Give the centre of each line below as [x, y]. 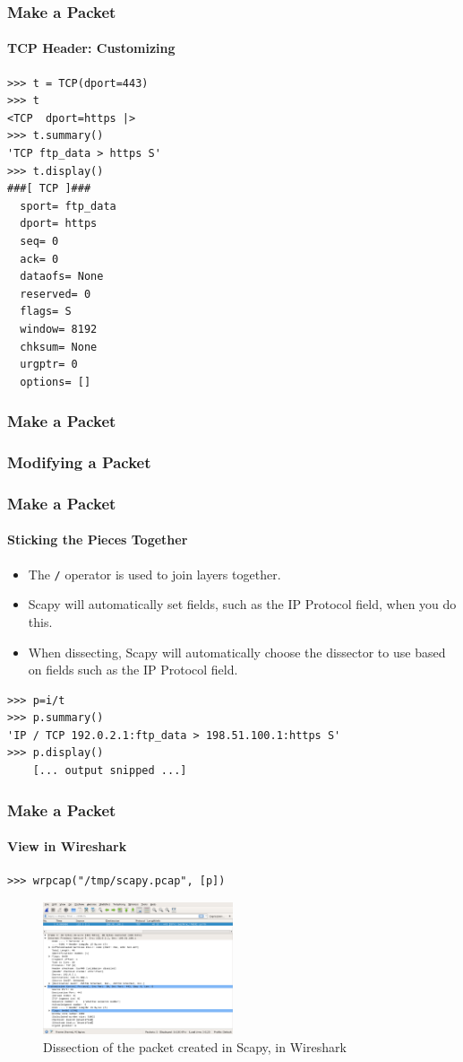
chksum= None [59, 347]
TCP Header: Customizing [91, 48]
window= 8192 [59, 329]
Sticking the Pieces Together [98, 540]
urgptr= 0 [49, 365]
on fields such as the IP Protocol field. [133, 670]
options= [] [56, 382]
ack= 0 [39, 259]
